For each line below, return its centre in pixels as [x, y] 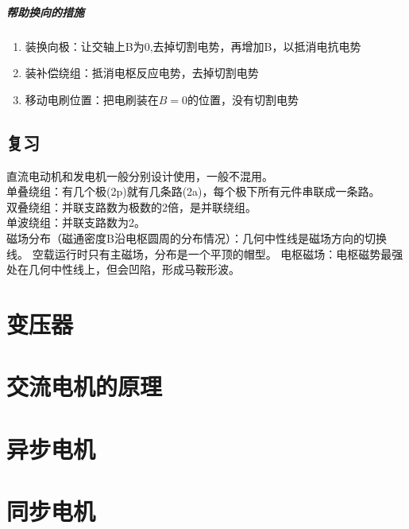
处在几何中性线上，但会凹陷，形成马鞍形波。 [123, 269]
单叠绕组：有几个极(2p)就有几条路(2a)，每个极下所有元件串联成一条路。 [193, 191]
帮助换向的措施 [45, 12]
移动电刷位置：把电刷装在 [92, 99]
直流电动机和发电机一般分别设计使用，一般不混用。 [140, 175]
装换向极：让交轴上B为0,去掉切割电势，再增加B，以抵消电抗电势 [193, 46]
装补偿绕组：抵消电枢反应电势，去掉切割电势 [142, 73]
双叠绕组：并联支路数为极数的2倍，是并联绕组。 [131, 206]
